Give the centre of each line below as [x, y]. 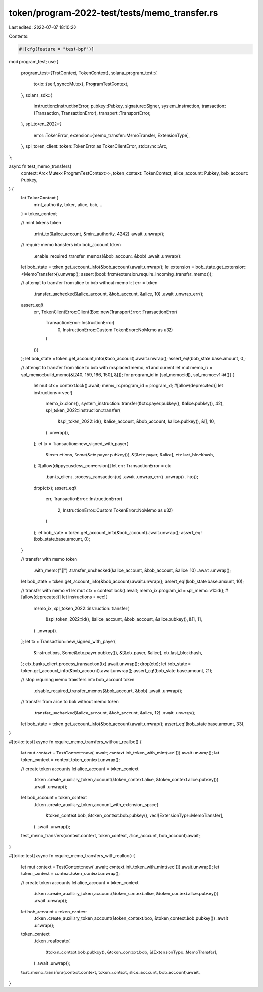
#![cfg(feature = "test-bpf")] [57, 49]
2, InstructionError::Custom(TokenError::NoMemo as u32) [115, 510]
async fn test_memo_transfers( [40, 166]
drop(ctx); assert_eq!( [55, 488]
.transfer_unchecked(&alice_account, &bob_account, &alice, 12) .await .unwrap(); [114, 713]
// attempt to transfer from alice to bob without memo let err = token [89, 282]
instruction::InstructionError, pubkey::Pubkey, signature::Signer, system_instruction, [117, 106]
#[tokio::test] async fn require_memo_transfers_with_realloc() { [72, 855]
